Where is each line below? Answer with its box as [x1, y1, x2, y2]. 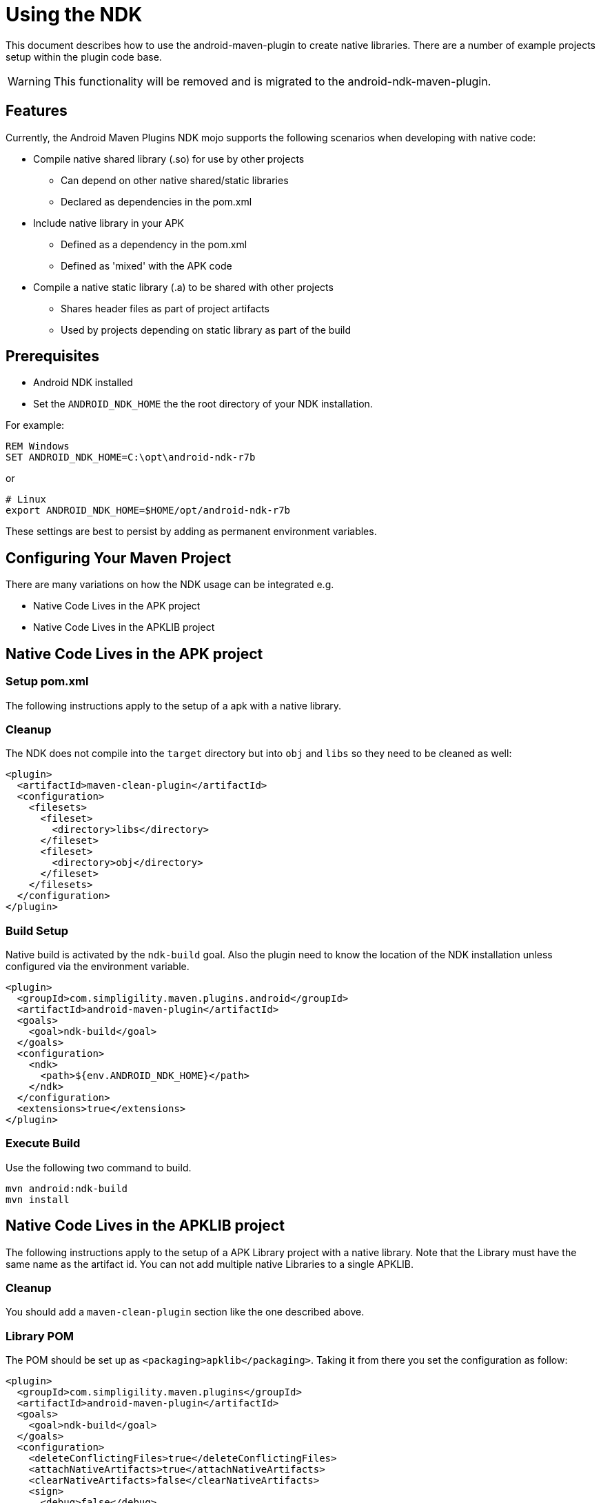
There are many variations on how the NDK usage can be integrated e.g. [6, 578, 334, 591]
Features [6, 102, 68, 120]
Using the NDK [6, 3, 143, 26]
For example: [6, 419, 65, 432]
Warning [8, 74, 51, 88]
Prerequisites [6, 347, 99, 365]
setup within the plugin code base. [6, 50, 162, 63]
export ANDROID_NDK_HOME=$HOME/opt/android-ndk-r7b [6, 505, 291, 516]
